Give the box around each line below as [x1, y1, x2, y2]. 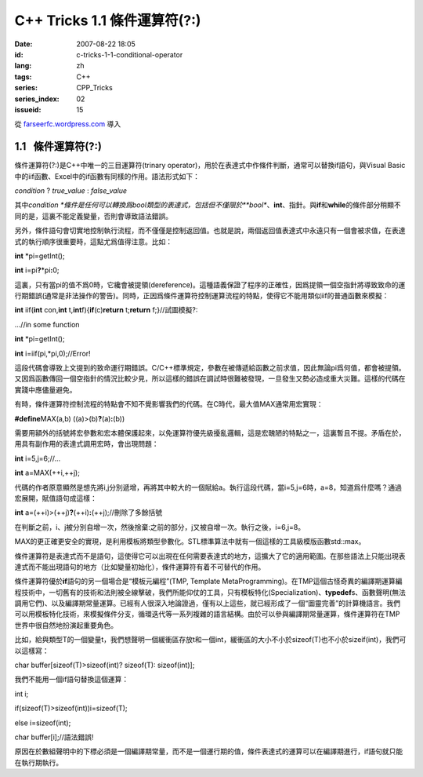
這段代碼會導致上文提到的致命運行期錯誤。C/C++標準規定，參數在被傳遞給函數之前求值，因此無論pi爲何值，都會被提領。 [14, 363, 406, 373]
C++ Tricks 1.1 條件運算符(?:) [14, 12, 201, 29]
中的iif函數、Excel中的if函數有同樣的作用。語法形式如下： [14, 171, 200, 181]
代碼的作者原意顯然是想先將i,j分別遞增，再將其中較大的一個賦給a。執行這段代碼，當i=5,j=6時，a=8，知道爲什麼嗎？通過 [14, 483, 403, 492]
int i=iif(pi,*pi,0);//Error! [14, 348, 91, 358]
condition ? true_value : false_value [14, 185, 128, 195]
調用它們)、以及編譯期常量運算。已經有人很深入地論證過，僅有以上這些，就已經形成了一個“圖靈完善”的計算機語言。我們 [14, 599, 401, 608]
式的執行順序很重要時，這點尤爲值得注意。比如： [14, 236, 172, 246]
